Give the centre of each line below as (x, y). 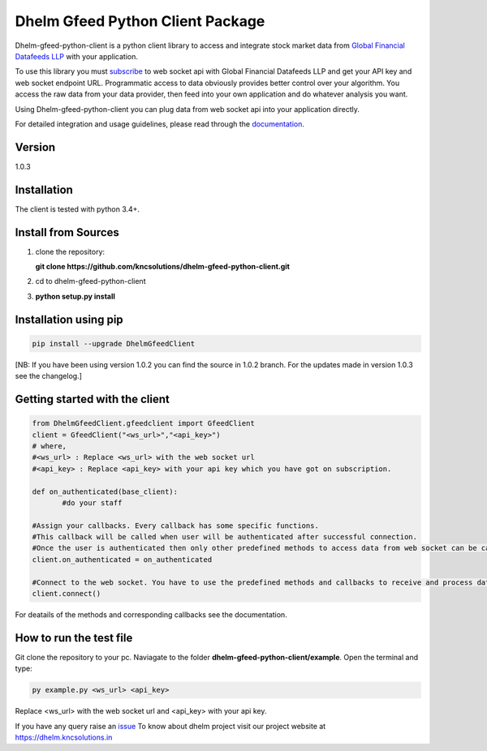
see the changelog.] (49, 376)
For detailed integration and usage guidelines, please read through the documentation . (159, 124)
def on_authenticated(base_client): (105, 491)
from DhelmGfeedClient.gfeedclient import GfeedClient (143, 423)
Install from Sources (67, 232)
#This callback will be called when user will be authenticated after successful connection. (225, 537)
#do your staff (92, 502)
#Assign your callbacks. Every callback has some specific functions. (176, 526)
